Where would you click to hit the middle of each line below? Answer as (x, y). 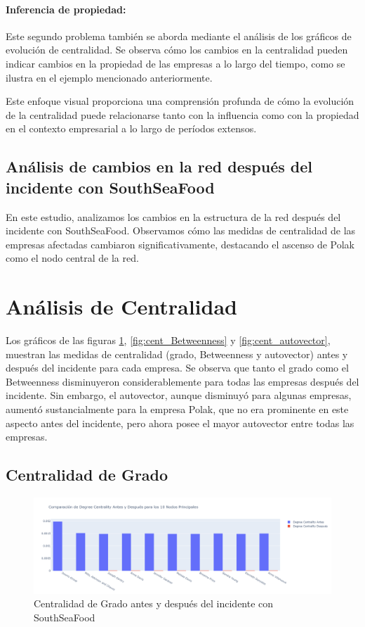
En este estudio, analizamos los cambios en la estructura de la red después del (173, 216)
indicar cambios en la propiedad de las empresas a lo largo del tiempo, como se (175, 63)
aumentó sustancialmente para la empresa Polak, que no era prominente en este (177, 409)
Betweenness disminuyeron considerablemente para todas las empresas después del (182, 381)
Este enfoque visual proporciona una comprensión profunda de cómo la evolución (180, 101)
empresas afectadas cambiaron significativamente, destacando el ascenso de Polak (180, 244)
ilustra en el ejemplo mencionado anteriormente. (109, 77)
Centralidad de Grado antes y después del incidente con (154, 603)
